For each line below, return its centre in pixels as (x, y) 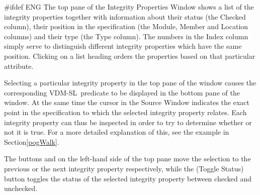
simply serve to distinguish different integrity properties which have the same (123, 46)
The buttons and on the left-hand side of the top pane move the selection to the (127, 159)
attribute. (19, 66)
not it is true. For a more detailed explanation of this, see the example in (117, 132)
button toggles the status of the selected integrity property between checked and (128, 178)
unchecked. (21, 188)
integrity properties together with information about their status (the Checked (125, 16)
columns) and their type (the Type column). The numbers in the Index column (126, 36)
